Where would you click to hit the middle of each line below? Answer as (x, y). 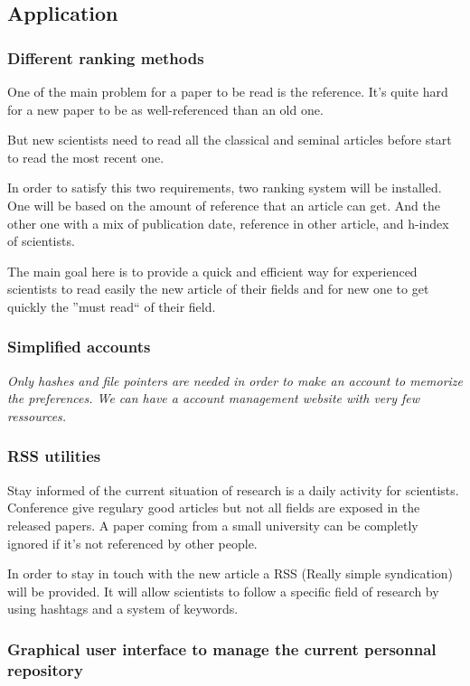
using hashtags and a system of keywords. (123, 609)
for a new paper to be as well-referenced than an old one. (165, 109)
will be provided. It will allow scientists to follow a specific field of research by (223, 591)
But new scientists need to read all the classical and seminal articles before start (230, 140)
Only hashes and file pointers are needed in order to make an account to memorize (235, 380)
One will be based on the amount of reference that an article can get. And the (224, 205)
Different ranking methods (106, 57)
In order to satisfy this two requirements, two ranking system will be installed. (225, 188)
